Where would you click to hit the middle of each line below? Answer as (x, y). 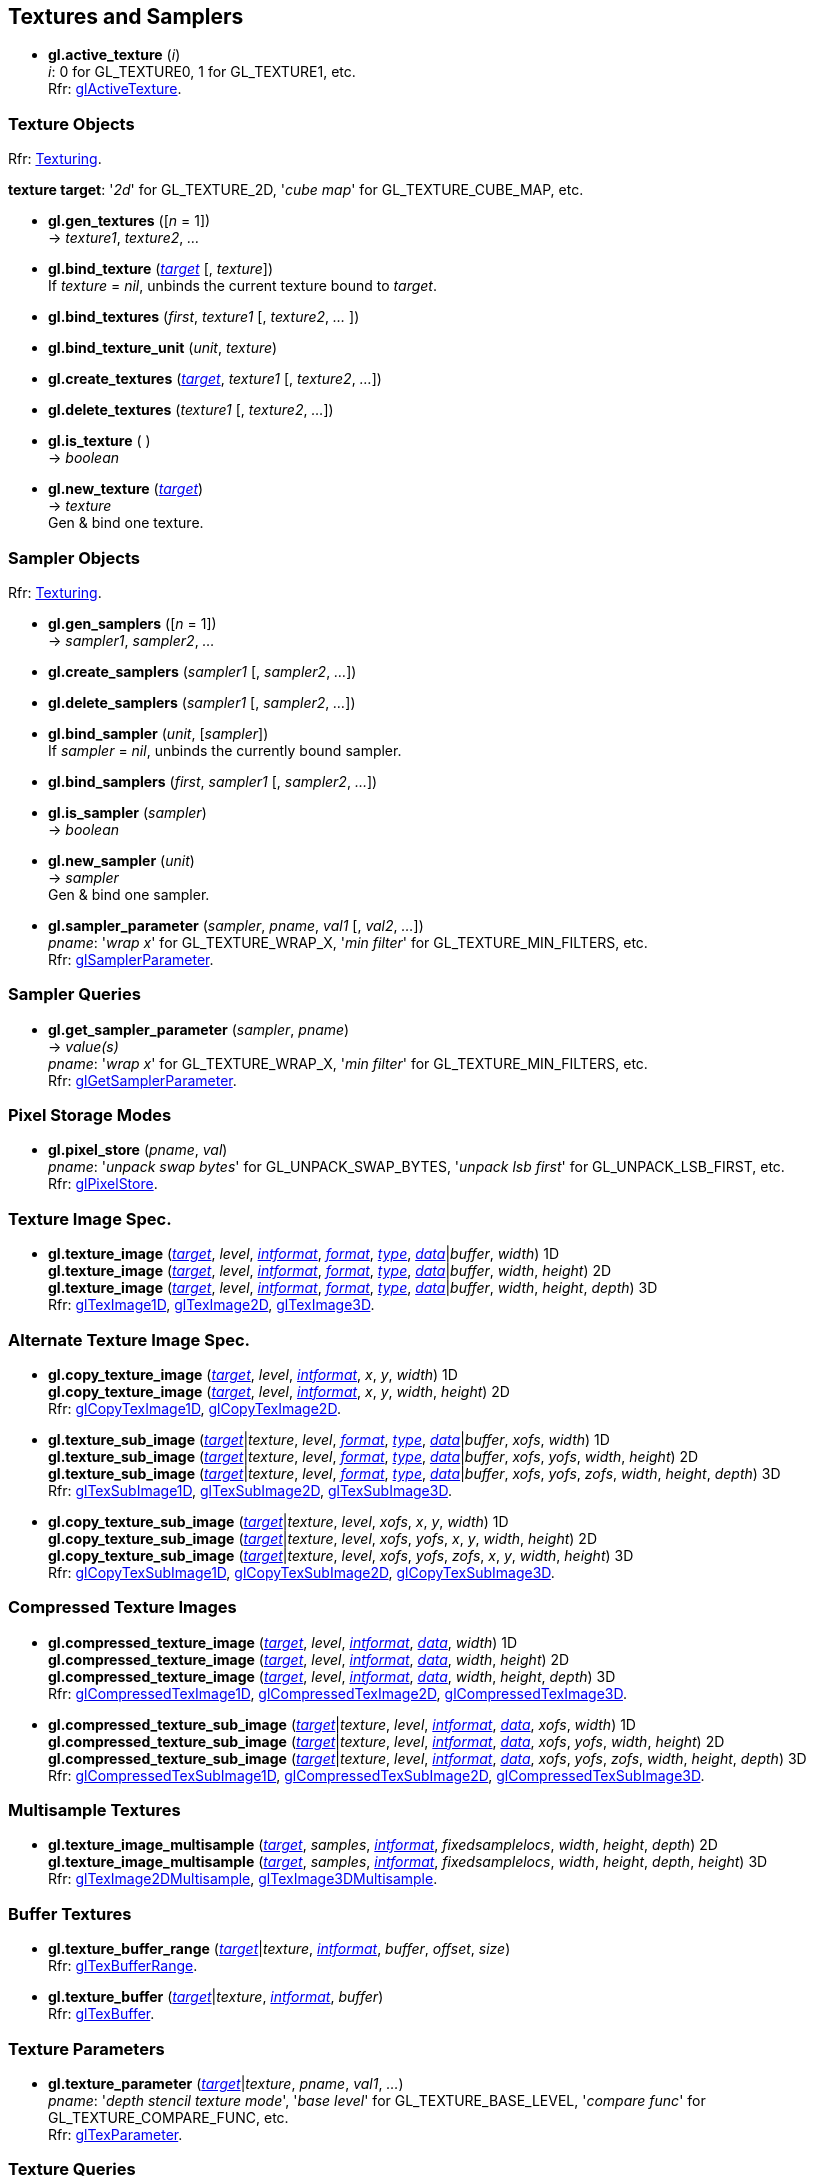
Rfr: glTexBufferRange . (123, 1966)
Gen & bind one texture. (126, 523)
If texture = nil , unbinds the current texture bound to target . (242, 286)
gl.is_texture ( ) (99, 441)
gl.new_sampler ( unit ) (121, 860)
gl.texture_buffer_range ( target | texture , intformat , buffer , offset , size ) (279, 1949)
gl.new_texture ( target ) (126, 489)
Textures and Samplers (126, 16)
